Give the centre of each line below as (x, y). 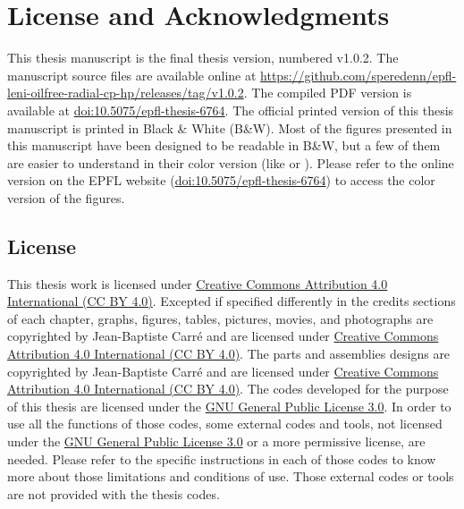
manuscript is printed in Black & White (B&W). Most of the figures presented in (230, 127)
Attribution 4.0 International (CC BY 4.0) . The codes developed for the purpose (228, 389)
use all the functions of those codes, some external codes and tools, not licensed (225, 424)
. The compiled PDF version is (328, 93)
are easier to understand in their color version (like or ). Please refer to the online (231, 162)
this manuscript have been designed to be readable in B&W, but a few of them (224, 145)
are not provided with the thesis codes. (114, 493)
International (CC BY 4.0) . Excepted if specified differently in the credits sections (232, 301)
